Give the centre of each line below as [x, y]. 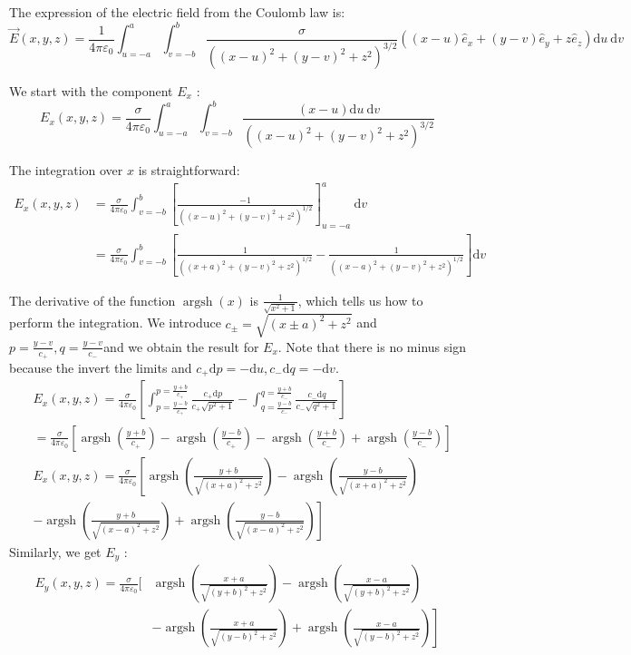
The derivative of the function [92, 300]
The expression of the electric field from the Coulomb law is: [177, 12]
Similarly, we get [55, 551]
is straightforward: [189, 170]
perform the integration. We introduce [115, 323]
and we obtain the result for [181, 346]
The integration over [66, 170]
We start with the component [91, 91]
